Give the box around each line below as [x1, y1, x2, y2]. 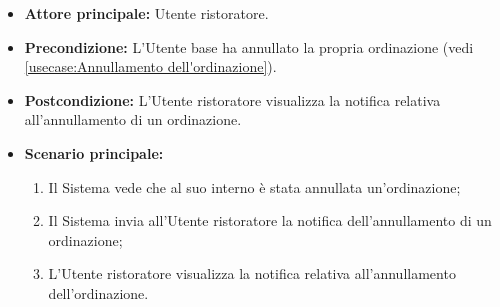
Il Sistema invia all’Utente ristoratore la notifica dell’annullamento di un [48, 210, 492, 231]
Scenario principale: [24, 142, 164, 163]
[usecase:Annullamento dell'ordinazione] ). [24, 56, 277, 77]
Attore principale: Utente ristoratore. [24, 3, 269, 23]
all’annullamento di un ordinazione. [24, 109, 242, 130]
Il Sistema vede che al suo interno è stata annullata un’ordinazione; [48, 176, 461, 197]
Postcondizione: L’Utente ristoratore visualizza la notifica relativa [24, 89, 441, 110]
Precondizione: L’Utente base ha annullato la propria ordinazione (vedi [24, 36, 474, 57]
